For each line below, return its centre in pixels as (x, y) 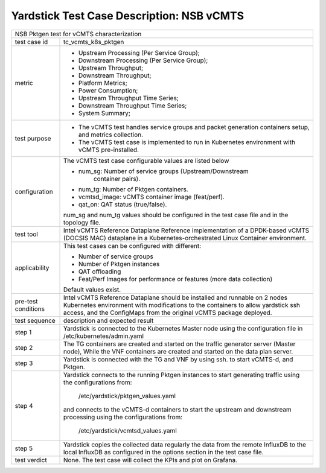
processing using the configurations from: (123, 417)
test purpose (33, 138)
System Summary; (104, 113)
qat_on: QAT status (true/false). (123, 204)
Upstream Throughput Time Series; (129, 98)
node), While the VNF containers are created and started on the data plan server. (178, 351)
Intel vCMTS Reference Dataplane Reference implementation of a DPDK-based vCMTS (186, 230)
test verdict (31, 460)
